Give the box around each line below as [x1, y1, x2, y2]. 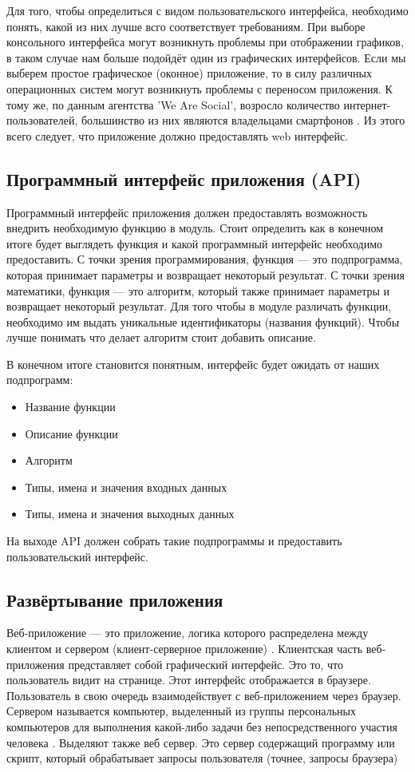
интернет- [343, 96, 391, 113]
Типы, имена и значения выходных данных [25, 505, 235, 522]
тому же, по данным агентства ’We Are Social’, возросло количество [6, 96, 340, 113]
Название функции [25, 398, 116, 415]
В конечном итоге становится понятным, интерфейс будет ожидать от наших [6, 355, 380, 372]
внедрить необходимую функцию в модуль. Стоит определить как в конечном [6, 220, 384, 236]
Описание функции [25, 425, 118, 441]
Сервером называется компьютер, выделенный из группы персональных [6, 703, 356, 719]
